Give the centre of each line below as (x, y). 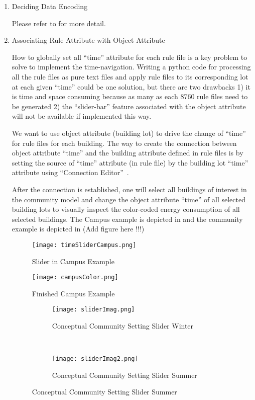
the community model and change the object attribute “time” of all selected (129, 199)
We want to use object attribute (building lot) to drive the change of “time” (129, 133)
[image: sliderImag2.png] (95, 359)
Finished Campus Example (73, 293)
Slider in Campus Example (73, 261)
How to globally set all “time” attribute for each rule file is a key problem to (130, 57)
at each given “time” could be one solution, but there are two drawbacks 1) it (131, 86)
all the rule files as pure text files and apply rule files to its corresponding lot (130, 76)
